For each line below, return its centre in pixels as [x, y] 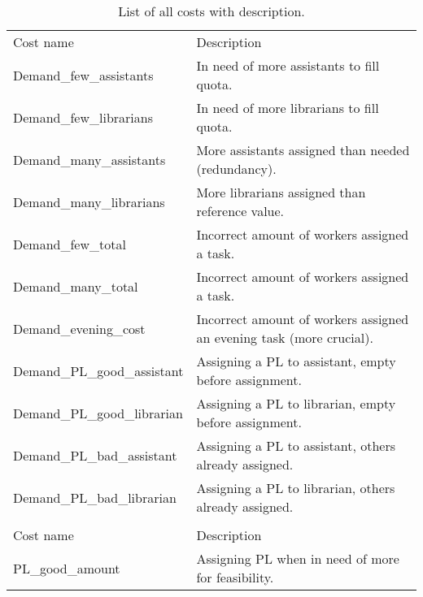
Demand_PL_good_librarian [98, 413]
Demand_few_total [70, 244]
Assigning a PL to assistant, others [296, 446]
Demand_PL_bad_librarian [95, 497]
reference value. [240, 211]
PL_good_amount [67, 568]
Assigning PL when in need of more [298, 558]
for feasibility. [235, 577]
